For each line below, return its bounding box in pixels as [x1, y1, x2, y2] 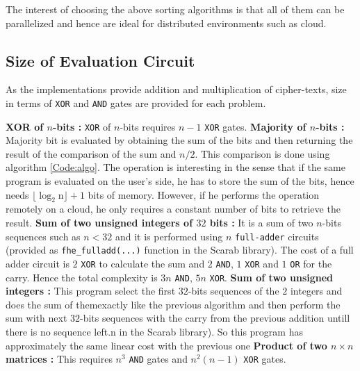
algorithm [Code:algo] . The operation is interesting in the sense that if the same [6, 160, 345, 174]
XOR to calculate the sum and [81, 256, 205, 270]
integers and [290, 283, 343, 298]
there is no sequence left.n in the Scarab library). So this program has [6, 324, 303, 339]
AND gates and [129, 352, 188, 366]
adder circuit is [6, 256, 69, 270]
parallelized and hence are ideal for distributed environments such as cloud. [6, 15, 327, 30]
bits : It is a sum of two [209, 215, 313, 230]
